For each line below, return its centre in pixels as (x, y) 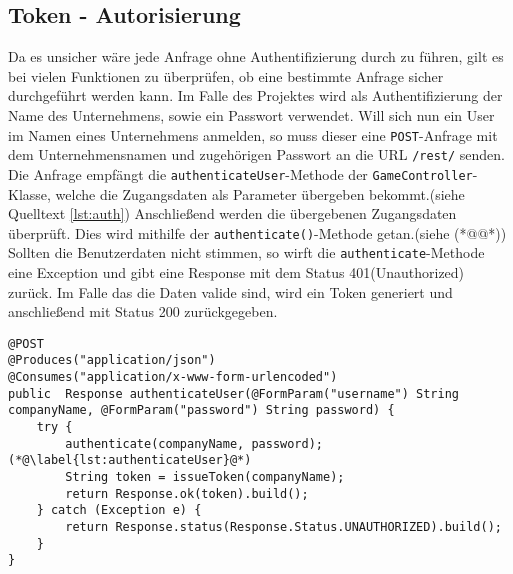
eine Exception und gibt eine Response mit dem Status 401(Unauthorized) (236, 272)
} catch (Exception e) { (119, 510)
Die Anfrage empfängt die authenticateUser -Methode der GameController (240, 173)
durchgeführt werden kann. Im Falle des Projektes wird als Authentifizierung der (255, 95)
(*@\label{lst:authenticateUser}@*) (130, 460)
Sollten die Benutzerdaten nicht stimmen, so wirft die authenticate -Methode (246, 252)
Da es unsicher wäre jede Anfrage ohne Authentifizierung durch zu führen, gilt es (256, 56)
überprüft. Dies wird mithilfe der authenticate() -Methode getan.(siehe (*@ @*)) (257, 232)
